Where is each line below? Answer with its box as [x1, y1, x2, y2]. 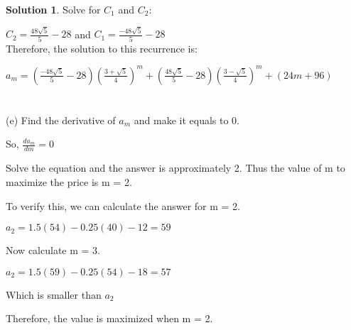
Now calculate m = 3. [6, 243, 100, 258]
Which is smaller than [6, 287, 102, 302]
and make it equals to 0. [134, 112, 239, 127]
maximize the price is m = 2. [6, 174, 132, 189]
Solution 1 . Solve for [6, 2, 101, 16]
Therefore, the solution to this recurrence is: [6, 40, 198, 55]
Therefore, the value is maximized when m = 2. [6, 311, 213, 326]
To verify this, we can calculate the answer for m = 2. [6, 198, 241, 213]
